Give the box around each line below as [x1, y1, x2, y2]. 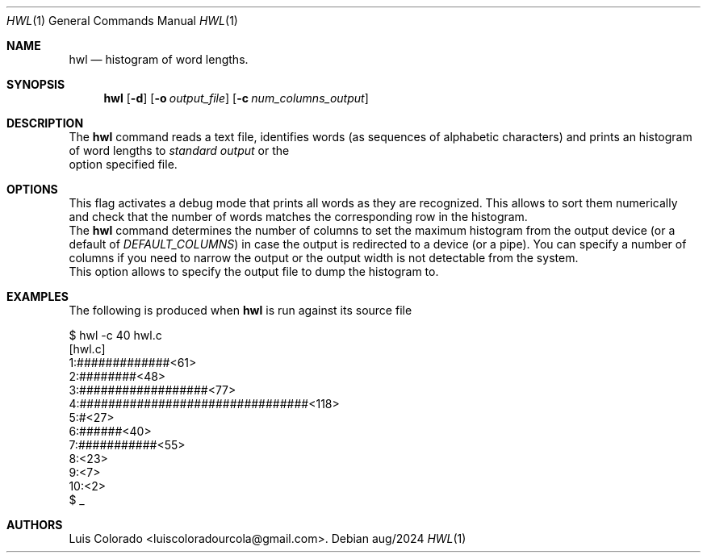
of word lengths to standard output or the [69, 144, 290, 157]
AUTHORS [6, 518, 63, 532]
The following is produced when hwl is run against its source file [69, 303, 412, 317]
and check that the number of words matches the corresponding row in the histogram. [69, 210, 528, 223]
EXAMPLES [6, 290, 69, 303]
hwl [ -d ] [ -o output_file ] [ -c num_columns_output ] [103, 91, 369, 105]
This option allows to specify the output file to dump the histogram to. [69, 265, 439, 278]
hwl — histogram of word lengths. [69, 52, 249, 66]
